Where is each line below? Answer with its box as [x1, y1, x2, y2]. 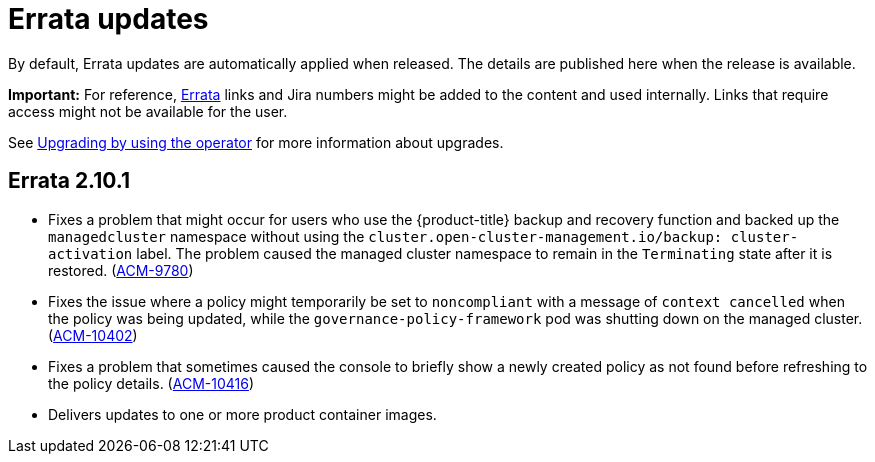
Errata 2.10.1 [8, 168, 130, 194]
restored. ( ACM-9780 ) [48, 261, 194, 279]
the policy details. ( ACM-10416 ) [48, 374, 255, 392]
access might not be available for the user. [8, 102, 288, 120]
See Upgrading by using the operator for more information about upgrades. [8, 133, 504, 151]
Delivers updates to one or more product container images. [48, 405, 437, 423]
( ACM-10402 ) [48, 326, 138, 344]
